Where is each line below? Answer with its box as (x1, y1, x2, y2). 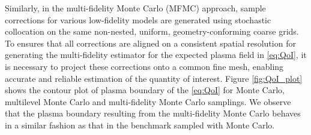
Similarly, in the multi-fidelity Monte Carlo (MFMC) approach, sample (5, 2, 266, 14)
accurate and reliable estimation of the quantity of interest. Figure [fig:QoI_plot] (5, 72, 303, 84)
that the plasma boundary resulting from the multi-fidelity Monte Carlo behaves (5, 107, 301, 119)
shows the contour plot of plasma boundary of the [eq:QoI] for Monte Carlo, (5, 84, 285, 96)
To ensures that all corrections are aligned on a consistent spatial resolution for (5, 36, 296, 49)
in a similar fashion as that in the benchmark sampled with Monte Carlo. (5, 118, 275, 131)
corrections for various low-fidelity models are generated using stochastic (5, 13, 271, 26)
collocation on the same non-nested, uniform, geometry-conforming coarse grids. (5, 25, 299, 38)
